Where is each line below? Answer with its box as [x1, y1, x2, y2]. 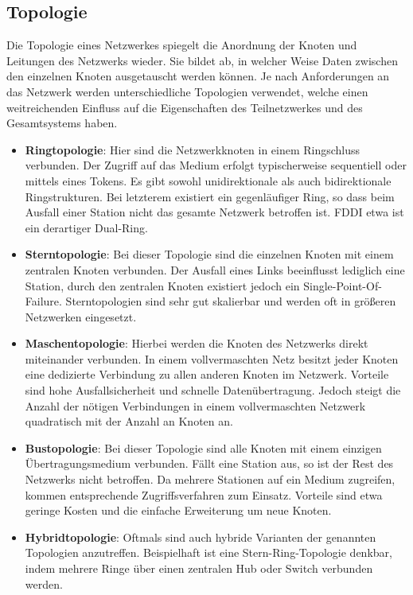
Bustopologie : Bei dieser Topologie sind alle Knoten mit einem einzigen [25, 439, 382, 456]
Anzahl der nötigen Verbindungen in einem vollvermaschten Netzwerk [25, 397, 366, 414]
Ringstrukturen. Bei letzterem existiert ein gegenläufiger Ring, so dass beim [25, 188, 395, 204]
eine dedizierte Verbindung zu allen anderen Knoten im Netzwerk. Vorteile [25, 366, 389, 383]
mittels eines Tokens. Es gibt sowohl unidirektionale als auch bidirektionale [25, 172, 392, 189]
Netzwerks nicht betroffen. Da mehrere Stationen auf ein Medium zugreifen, [25, 471, 395, 488]
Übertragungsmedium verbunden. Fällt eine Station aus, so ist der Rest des [25, 455, 394, 472]
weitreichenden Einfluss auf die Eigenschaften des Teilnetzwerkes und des [6, 99, 363, 115]
